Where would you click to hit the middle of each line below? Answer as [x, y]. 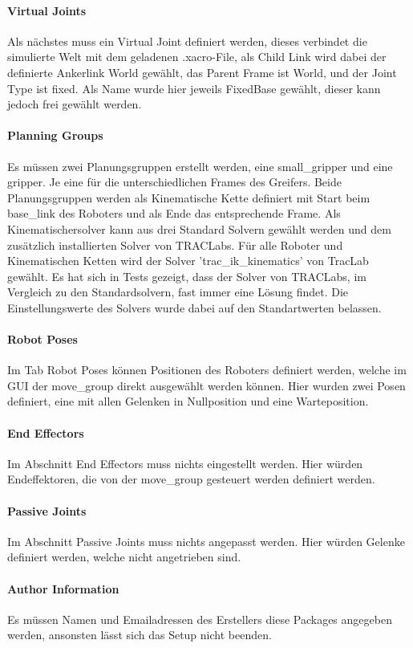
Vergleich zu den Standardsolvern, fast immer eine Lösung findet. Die [178, 292]
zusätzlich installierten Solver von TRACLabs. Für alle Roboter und [175, 245]
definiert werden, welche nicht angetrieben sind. [124, 557]
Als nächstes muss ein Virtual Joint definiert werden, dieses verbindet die [187, 41]
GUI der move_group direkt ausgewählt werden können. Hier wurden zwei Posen [206, 385]
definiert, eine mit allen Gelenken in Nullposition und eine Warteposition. [188, 401]
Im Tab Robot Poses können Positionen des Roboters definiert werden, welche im [207, 370]
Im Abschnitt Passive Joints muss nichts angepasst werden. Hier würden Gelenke [206, 541]
